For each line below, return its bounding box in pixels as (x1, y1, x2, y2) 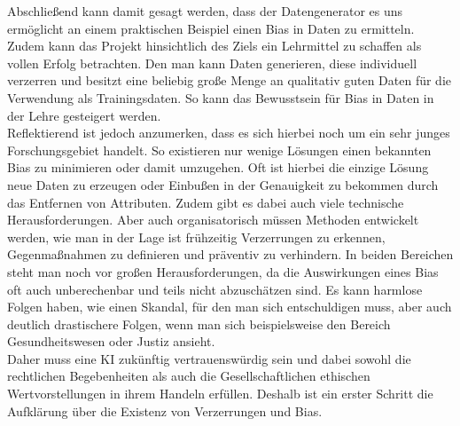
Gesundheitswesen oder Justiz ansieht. (7, 332, 215, 351)
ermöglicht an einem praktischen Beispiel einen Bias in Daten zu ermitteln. (7, 19, 415, 37)
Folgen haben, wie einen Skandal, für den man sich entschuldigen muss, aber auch (7, 297, 452, 316)
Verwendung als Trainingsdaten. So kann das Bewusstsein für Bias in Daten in (7, 88, 434, 106)
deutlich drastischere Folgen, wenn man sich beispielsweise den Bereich (7, 314, 391, 333)
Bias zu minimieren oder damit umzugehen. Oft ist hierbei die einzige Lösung (7, 158, 429, 177)
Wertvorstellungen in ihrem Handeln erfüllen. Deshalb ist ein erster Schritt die (7, 384, 433, 403)
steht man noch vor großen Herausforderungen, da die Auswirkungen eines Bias (7, 262, 439, 280)
